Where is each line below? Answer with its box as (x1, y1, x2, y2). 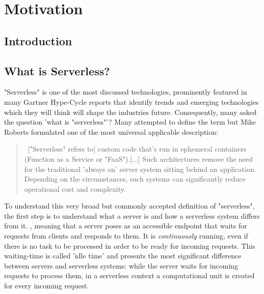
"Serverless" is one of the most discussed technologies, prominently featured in (4, 86, 247, 97)
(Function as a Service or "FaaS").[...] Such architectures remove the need (24, 153, 253, 164)
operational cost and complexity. (24, 183, 126, 194)
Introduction (4, 33, 72, 48)
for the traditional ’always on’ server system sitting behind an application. (24, 163, 256, 174)
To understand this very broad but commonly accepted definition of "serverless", (4, 200, 255, 211)
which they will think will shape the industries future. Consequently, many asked (4, 106, 257, 117)
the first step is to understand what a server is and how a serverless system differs (4, 210, 260, 221)
